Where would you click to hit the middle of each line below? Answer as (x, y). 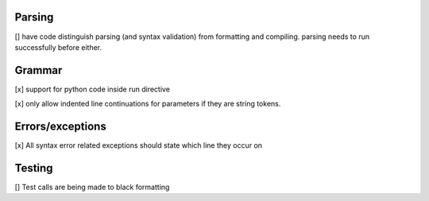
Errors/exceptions (60, 127)
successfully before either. (58, 47)
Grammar (39, 70)
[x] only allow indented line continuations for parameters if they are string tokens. (148, 104)
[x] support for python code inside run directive (93, 89)
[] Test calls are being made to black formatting (92, 187)
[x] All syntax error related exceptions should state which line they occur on (138, 145)
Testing (34, 168)
